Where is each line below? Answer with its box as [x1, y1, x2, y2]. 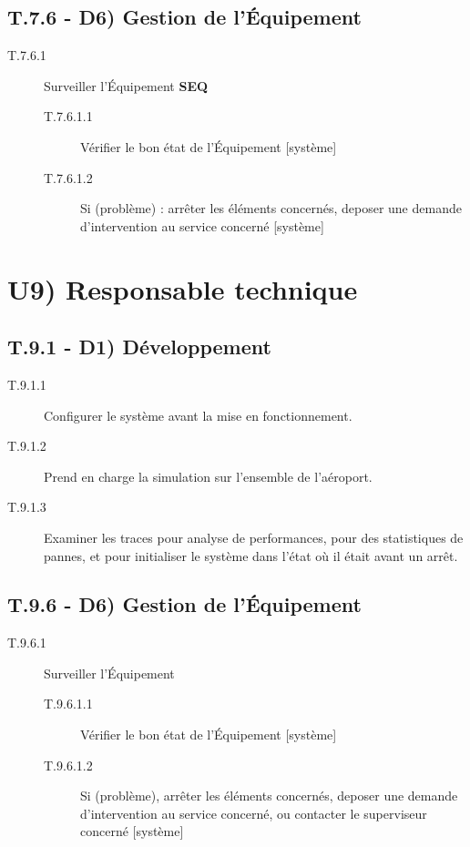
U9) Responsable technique [7, 270, 358, 307]
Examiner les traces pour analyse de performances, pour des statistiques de [44, 527, 464, 546]
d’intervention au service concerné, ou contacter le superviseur [80, 803, 427, 822]
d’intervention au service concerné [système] [80, 216, 324, 235]
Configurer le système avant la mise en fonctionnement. [44, 405, 352, 424]
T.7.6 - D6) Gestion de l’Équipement [7, 3, 362, 31]
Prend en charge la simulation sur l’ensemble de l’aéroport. [44, 466, 373, 485]
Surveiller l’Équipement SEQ [44, 76, 209, 95]
